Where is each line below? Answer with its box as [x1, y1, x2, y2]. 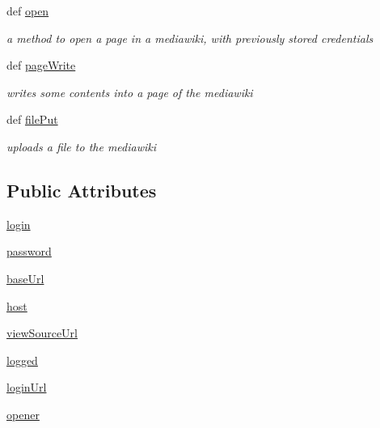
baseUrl [6, 269, 44, 286]
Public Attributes [6, 177, 157, 202]
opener [6, 405, 40, 422]
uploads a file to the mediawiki [6, 138, 156, 155]
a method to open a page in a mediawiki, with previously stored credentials [6, 29, 374, 46]
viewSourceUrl [6, 324, 78, 341]
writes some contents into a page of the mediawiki [6, 83, 253, 100]
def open [6, 2, 49, 19]
